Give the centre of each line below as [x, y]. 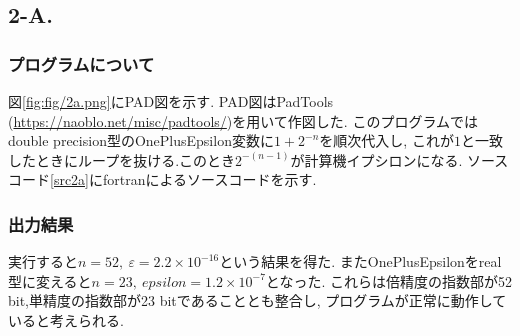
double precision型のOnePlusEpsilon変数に [141, 140]
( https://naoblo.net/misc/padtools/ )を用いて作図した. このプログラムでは [243, 120]
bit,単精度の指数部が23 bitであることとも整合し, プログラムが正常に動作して [257, 300]
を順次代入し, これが [386, 140]
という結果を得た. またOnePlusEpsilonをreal [360, 261]
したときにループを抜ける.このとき [122, 159]
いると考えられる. [66, 319]
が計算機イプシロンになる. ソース [399, 159]
